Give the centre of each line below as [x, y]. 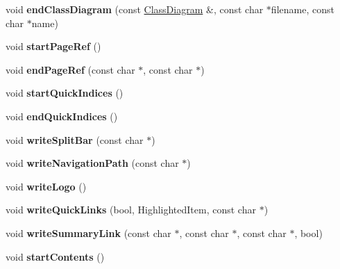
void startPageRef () [53, 46]
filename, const [303, 9]
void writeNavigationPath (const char [92, 163]
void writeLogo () [46, 186]
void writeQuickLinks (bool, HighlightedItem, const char [131, 210]
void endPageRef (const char [70, 69]
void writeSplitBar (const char [75, 139]
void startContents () [55, 256]
